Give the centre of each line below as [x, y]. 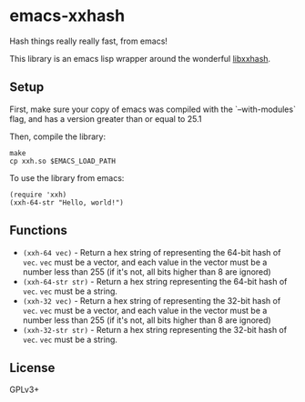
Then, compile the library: [58, 136]
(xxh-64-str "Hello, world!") [67, 202]
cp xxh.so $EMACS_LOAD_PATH [63, 161]
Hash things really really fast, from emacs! [89, 41]
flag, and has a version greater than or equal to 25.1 [106, 118]
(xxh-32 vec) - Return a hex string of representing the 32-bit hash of [152, 300]
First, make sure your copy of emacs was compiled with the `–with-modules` [152, 109]
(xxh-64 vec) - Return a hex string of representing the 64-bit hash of [152, 252]
